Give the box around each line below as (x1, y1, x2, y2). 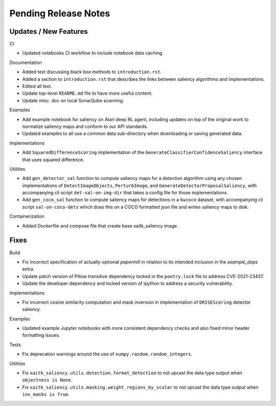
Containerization (9, 213, 44, 219)
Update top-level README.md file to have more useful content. (22, 90, 153, 97)
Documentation (9, 59, 42, 65)
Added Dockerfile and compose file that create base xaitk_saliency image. (22, 222, 178, 229)
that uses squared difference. (22, 156, 84, 163)
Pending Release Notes (9, 8, 110, 19)
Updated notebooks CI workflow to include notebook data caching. (22, 50, 164, 56)
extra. (22, 266, 35, 272)
